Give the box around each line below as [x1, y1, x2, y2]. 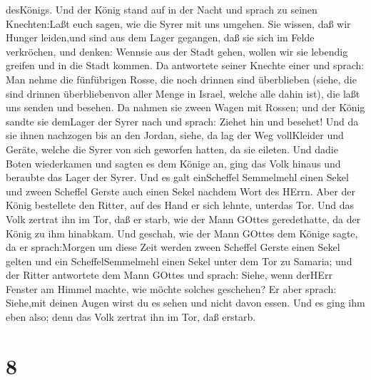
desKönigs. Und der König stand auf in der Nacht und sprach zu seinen [6, 2, 317, 16]
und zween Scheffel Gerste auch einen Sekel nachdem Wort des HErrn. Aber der [6, 183, 355, 198]
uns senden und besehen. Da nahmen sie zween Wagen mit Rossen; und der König [6, 100, 365, 115]
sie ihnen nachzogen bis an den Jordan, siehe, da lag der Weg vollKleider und [6, 128, 344, 143]
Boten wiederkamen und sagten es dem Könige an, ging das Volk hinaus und [6, 155, 341, 170]
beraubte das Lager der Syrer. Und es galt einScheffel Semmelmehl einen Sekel [6, 170, 349, 185]
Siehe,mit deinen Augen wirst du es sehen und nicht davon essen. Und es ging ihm [6, 295, 365, 310]
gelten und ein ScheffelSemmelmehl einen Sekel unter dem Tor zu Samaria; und [6, 253, 352, 268]
